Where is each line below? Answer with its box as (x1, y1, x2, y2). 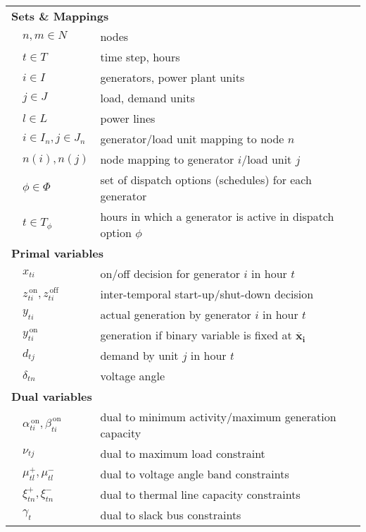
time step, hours (100, 49, 180, 65)
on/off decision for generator (100, 265, 240, 282)
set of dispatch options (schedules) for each (100, 171, 312, 188)
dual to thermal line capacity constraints (100, 486, 301, 502)
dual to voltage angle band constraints (100, 466, 289, 482)
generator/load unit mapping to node (100, 131, 284, 147)
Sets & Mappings (11, 8, 109, 24)
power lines (100, 110, 156, 126)
